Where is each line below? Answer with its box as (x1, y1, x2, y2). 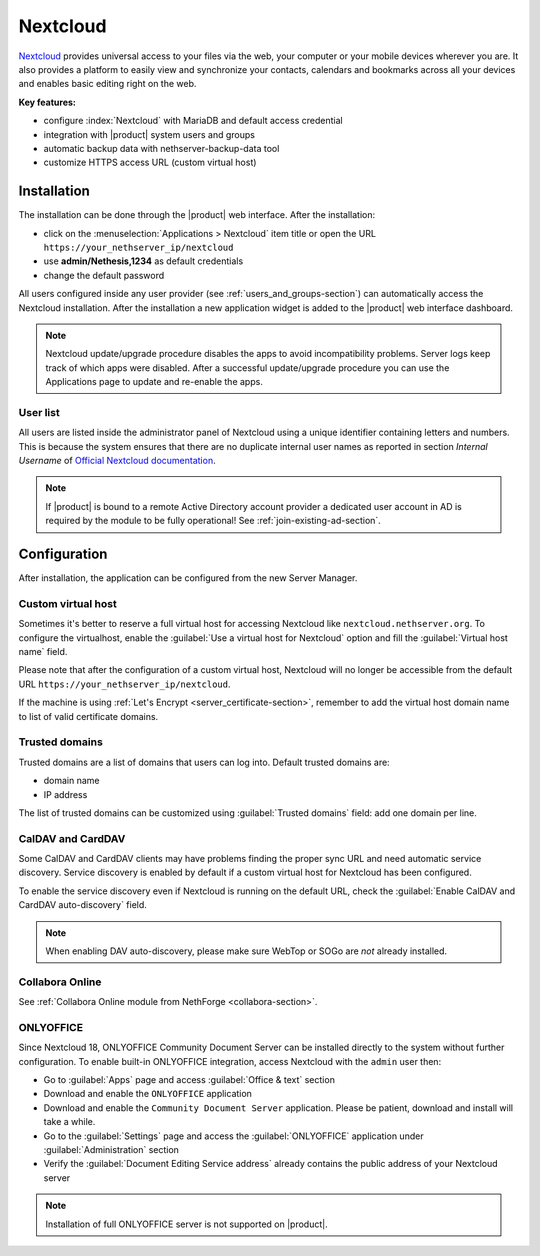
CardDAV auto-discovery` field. (18, 899, 147, 911)
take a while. (43, 1116, 96, 1128)
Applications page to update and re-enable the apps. (45, 376, 264, 388)
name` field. (18, 646, 68, 658)
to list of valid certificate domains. (18, 710, 159, 722)
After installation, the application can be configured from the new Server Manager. (18, 572, 358, 584)
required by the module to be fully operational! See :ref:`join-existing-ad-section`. (45, 515, 382, 527)
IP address (43, 788, 88, 800)
